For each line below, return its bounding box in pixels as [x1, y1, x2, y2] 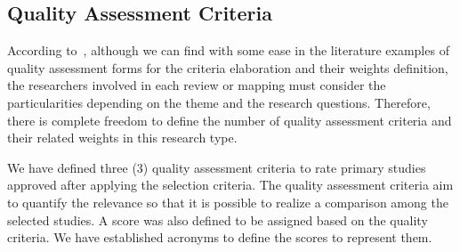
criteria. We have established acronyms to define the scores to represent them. [7, 228, 432, 247]
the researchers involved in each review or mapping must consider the [7, 76, 386, 94]
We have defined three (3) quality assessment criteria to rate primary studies [7, 158, 426, 176]
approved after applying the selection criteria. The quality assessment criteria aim [7, 175, 454, 194]
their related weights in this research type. [7, 128, 238, 147]
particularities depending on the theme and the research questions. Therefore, [7, 93, 431, 111]
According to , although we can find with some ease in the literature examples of [7, 41, 449, 60]
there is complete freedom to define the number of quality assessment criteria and [7, 110, 452, 129]
